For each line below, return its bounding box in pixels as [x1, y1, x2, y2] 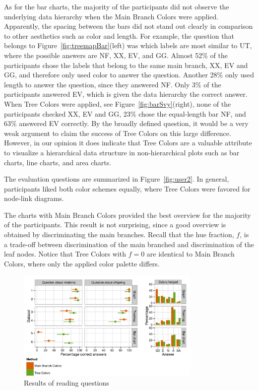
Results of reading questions [24, 377, 109, 388]
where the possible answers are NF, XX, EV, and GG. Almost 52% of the [4, 50, 228, 60]
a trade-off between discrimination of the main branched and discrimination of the [4, 239, 254, 249]
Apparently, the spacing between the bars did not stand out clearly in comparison [4, 21, 253, 31]
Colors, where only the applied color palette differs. [4, 258, 160, 268]
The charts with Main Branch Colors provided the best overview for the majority [4, 209, 251, 220]
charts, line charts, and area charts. [4, 157, 112, 167]
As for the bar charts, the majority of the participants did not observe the [4, 1, 229, 11]
